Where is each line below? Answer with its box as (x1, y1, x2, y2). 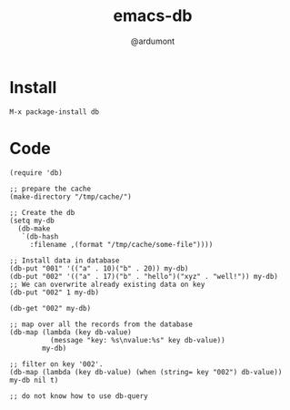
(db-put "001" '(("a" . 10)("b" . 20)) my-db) (9, 263, 189, 273)
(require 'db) (9, 168, 64, 178)
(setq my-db (9, 216, 55, 225)
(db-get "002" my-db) (9, 303, 92, 313)
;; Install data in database (9, 256, 120, 265)
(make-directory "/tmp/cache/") (9, 192, 132, 201)
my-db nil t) (9, 375, 59, 384)
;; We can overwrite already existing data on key (9, 280, 205, 289)
